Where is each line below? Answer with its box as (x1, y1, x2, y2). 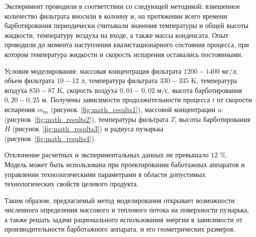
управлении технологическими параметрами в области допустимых (4, 169, 206, 179)
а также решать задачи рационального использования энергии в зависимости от (4, 214, 243, 224)
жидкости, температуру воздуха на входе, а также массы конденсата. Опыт (4, 30, 228, 40)
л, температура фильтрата (81, 75, 158, 86)
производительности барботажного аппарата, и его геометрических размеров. (4, 224, 236, 234)
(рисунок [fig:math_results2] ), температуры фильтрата (4, 114, 169, 124)
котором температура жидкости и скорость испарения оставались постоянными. (4, 49, 243, 59)
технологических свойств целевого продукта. (4, 178, 139, 189)
